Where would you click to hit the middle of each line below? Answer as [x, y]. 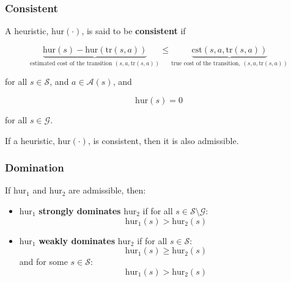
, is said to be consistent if [134, 31]
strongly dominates [80, 210]
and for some [43, 262]
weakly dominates [77, 240]
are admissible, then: [107, 190]
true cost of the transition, [206, 63]
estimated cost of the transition [71, 63]
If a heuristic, [30, 140]
